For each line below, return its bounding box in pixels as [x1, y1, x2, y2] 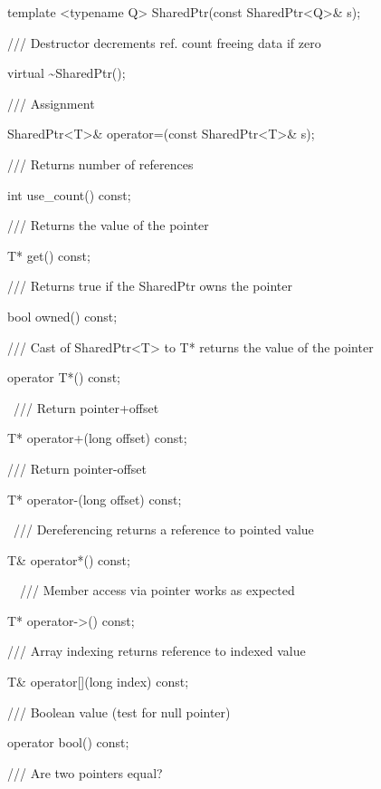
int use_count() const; [6, 185, 131, 204]
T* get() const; [6, 245, 90, 265]
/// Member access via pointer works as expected [19, 581, 295, 600]
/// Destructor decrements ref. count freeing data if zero [6, 33, 321, 52]
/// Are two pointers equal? [6, 763, 163, 782]
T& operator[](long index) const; [6, 672, 189, 691]
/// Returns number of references [6, 154, 194, 173]
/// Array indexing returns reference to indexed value [6, 641, 306, 660]
